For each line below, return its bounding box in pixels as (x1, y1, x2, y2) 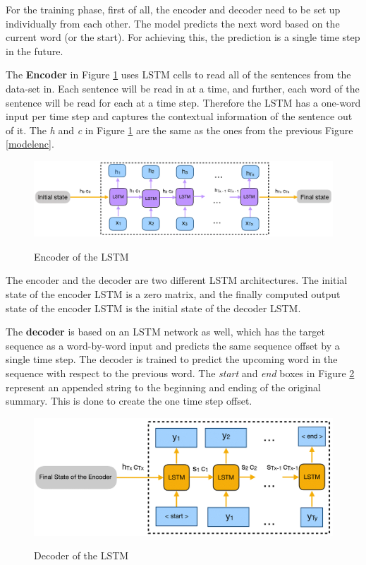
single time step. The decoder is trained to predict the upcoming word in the (6, 352, 338, 367)
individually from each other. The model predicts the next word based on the (6, 16, 340, 30)
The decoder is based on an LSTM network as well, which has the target (6, 324, 325, 339)
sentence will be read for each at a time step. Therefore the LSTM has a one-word (6, 95, 361, 109)
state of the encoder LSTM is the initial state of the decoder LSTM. (6, 300, 301, 315)
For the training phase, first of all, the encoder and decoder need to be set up (6, 2, 341, 16)
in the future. (6, 43, 63, 58)
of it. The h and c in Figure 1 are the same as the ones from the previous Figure (6, 122, 353, 137)
